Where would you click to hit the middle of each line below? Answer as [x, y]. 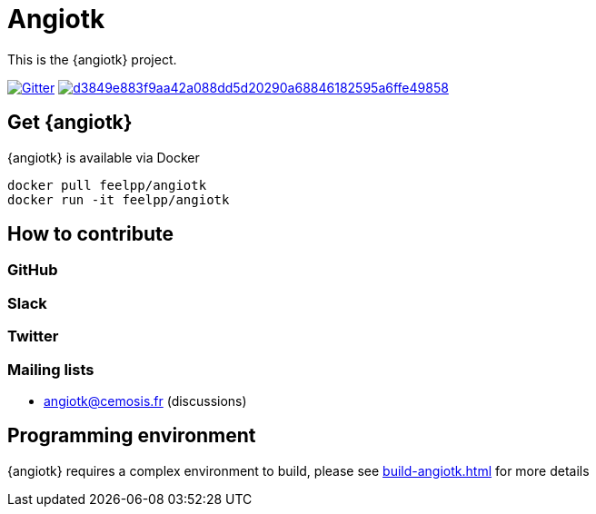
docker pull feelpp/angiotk [107, 185]
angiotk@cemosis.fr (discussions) [145, 400]
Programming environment [132, 436]
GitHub [33, 270]
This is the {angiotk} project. [92, 59]
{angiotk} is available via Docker [104, 157]
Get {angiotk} [70, 123]
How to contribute [91, 234]
